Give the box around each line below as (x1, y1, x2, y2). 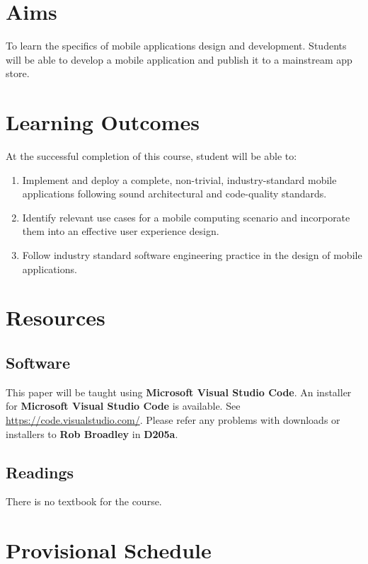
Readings (6, 461, 74, 483)
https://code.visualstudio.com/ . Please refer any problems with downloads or (6, 412, 340, 427)
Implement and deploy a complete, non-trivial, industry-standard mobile (22, 172, 337, 187)
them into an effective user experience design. (22, 224, 219, 238)
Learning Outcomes (6, 108, 200, 137)
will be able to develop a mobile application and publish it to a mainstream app (6, 52, 352, 67)
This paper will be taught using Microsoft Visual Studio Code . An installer (6, 384, 352, 399)
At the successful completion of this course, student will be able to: (6, 149, 297, 163)
